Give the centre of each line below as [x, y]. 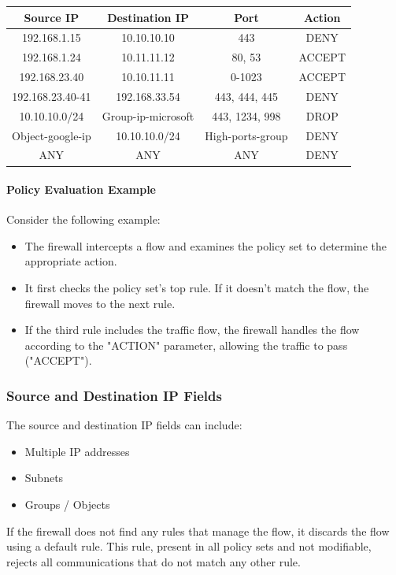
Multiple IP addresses [77, 451]
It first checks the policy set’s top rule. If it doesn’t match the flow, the [197, 288]
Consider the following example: [83, 219]
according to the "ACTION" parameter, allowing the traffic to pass [186, 345]
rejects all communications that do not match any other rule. [154, 561]
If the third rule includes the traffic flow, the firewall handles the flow [192, 330]
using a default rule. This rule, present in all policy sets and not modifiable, [189, 546]
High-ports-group [246, 135]
